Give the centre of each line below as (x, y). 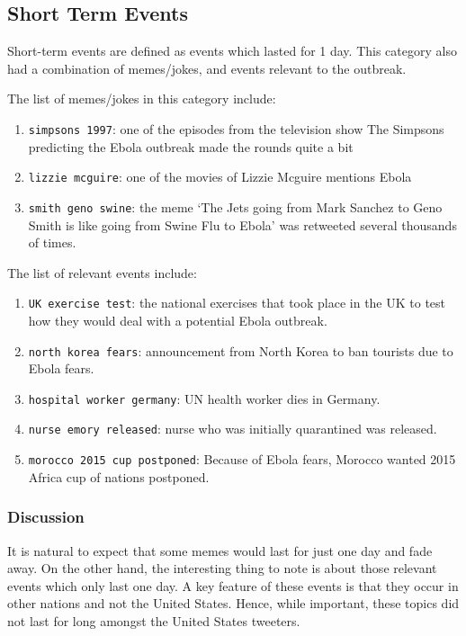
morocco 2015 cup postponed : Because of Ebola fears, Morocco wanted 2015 (242, 459)
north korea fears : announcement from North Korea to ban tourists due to (241, 350)
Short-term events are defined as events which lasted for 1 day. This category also (232, 51)
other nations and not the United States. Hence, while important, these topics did (233, 603)
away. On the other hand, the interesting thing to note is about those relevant (222, 568)
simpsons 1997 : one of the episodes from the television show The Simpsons (236, 128)
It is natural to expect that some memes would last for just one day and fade (220, 550)
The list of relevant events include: (102, 272)
